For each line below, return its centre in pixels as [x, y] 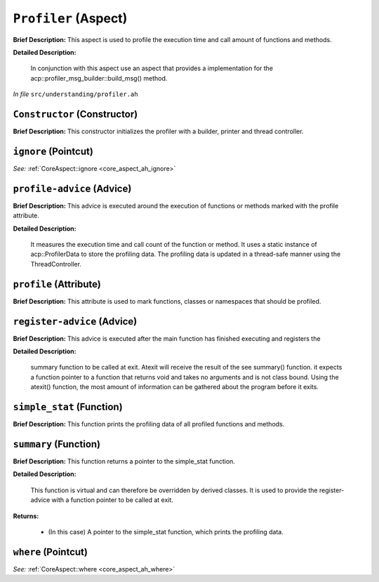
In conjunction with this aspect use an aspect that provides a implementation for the [152, 68]
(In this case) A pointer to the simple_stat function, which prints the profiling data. [166, 532]
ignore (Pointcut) [53, 151]
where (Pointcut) [50, 551]
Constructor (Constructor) [75, 114]
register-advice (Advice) [75, 322]
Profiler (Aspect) [70, 18]
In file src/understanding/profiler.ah [75, 94]
